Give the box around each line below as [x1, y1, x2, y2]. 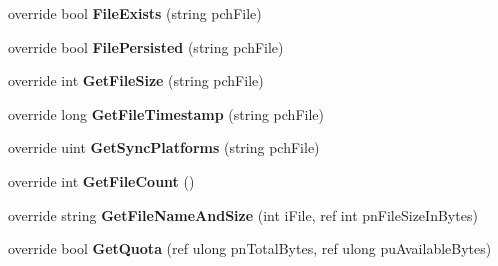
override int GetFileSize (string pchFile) [8, 70, 264, 91]
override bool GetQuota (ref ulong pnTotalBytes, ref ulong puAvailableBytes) [8, 238, 492, 259]
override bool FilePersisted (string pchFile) [8, 36, 284, 57]
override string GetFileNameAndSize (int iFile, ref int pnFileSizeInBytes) [8, 204, 478, 225]
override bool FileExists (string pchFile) [8, 3, 262, 23]
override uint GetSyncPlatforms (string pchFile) [8, 137, 320, 158]
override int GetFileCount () [8, 170, 195, 191]
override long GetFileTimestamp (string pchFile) [8, 103, 324, 124]
